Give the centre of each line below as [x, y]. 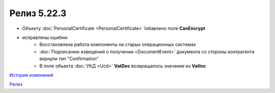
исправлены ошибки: [45, 37]
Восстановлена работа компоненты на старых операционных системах [118, 44]
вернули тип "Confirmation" [69, 59]
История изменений [31, 75]
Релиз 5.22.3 [38, 13]
